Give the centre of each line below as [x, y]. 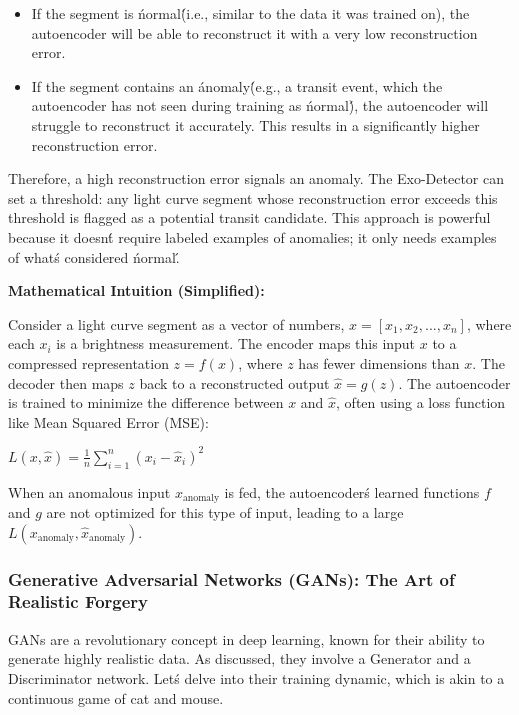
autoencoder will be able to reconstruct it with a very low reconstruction [254, 32]
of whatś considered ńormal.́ [94, 256]
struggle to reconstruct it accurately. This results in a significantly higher [255, 124]
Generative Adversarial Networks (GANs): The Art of [231, 578]
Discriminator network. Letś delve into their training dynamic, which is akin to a [256, 677]
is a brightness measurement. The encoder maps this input [236, 343]
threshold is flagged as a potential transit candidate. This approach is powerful [249, 217]
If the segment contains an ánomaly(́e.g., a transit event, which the [237, 85]
